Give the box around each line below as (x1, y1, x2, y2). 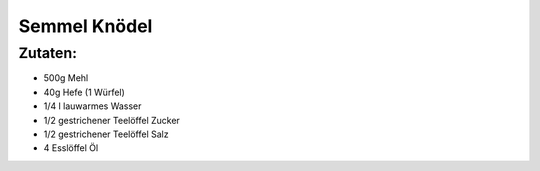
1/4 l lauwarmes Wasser (43, 100, 142, 112)
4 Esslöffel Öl (43, 142, 99, 154)
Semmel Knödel (18, 15, 153, 37)
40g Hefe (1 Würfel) (43, 86, 125, 98)
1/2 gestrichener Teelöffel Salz (43, 128, 169, 140)
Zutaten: (18, 44, 77, 62)
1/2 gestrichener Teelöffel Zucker (43, 114, 180, 126)
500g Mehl (43, 72, 89, 84)
